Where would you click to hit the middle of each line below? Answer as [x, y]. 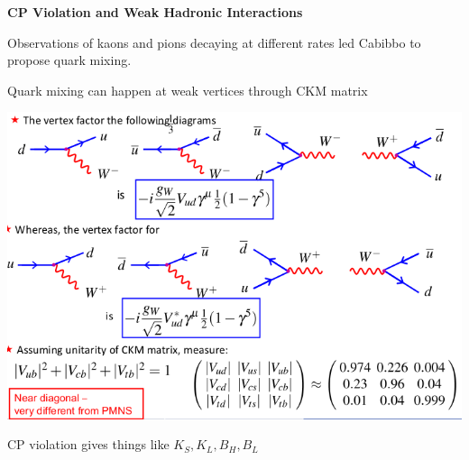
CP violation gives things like [88, 444]
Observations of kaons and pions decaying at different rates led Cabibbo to [214, 42]
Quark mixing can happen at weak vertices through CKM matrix [188, 90]
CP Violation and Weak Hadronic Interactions [155, 12]
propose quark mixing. [69, 60]
